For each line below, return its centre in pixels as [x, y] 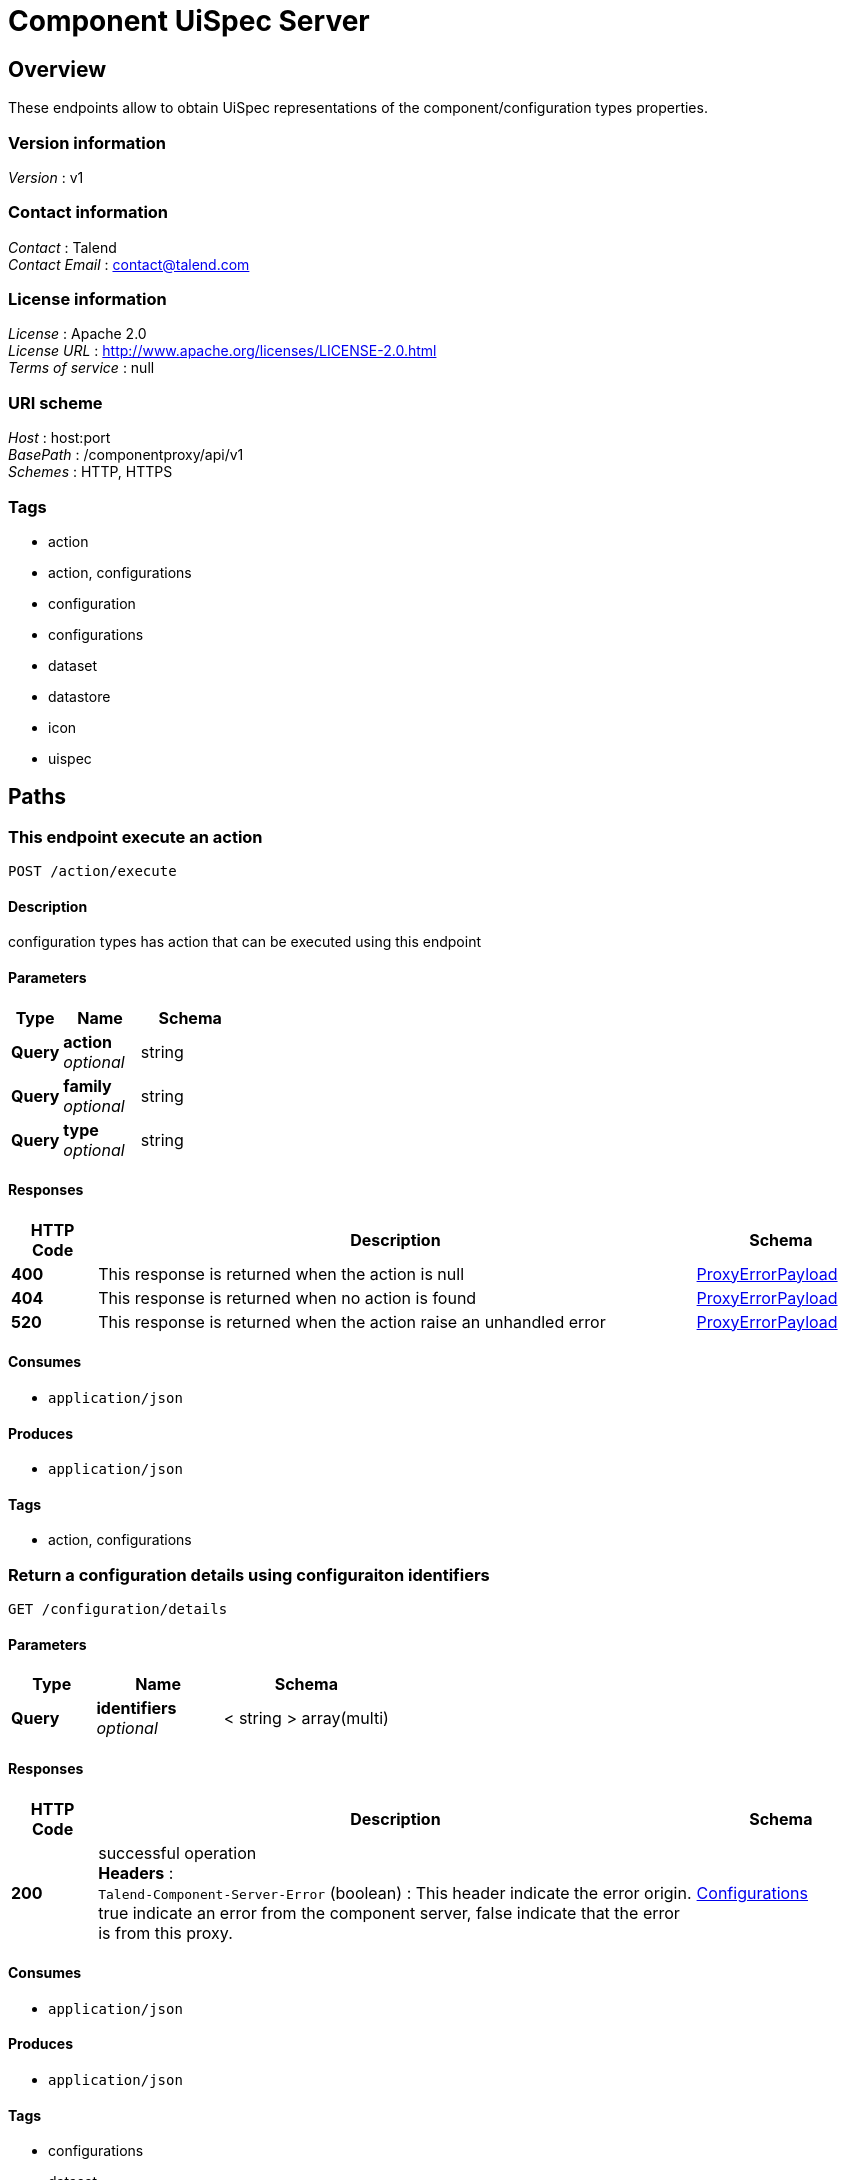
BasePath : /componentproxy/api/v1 [126, 455]
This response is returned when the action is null [281, 1273]
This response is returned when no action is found [287, 1297]
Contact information [88, 212]
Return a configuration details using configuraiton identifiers [249, 1574]
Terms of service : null [81, 368]
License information [87, 299]
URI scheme [55, 402]
